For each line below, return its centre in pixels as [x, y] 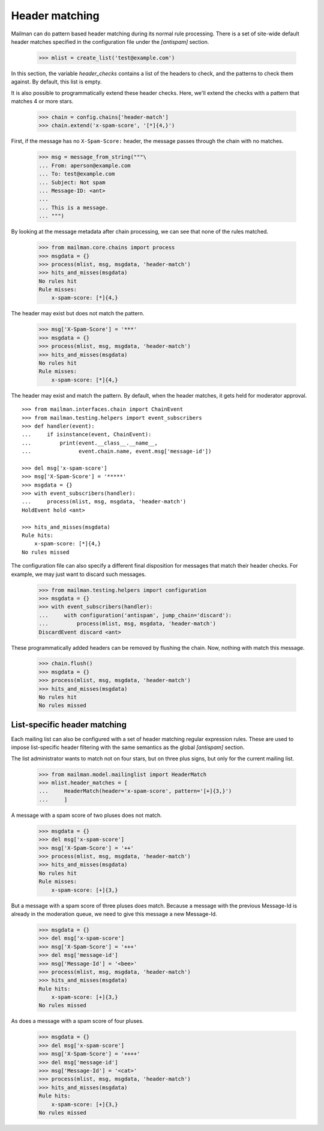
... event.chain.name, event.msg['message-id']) [117, 451]
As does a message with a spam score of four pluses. [77, 1021]
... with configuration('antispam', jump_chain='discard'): [135, 615]
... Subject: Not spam [72, 182]
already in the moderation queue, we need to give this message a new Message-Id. [114, 914]
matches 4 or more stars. [42, 102]
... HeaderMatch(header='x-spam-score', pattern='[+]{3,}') [135, 791]
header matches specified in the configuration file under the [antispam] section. [110, 41]
